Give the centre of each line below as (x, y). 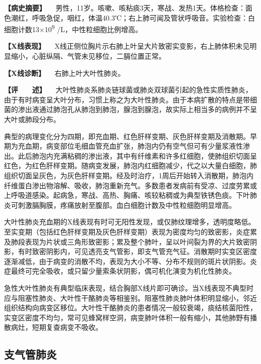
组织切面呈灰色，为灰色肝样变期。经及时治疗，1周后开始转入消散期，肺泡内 (129, 175)
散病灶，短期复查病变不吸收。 (53, 327)
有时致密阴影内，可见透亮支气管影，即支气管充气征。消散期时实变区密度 (137, 251)
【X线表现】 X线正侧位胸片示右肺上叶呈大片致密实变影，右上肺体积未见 (127, 46)
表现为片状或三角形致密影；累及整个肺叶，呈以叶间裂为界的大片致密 (137, 241)
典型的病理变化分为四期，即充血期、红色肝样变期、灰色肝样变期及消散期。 (127, 136)
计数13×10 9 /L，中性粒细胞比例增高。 (80, 28)
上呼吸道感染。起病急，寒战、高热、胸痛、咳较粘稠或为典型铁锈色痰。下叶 (127, 195)
